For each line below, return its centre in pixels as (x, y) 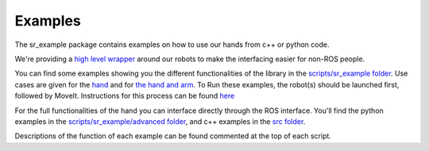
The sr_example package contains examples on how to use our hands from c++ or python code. (172, 45)
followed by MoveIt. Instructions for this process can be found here (125, 96)
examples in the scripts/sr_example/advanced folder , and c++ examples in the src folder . (160, 121)
